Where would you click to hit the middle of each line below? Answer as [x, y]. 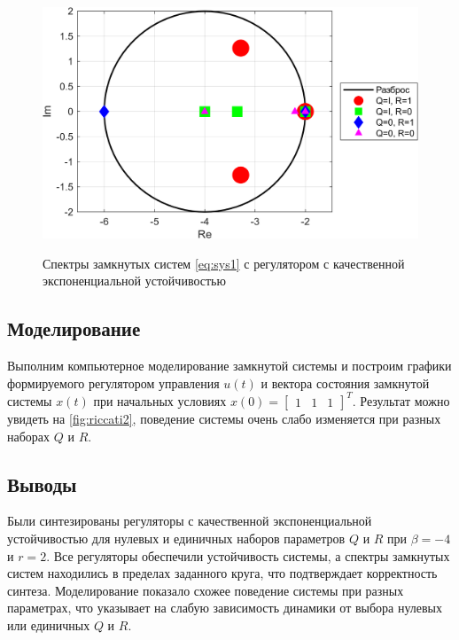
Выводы [42, 484]
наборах [29, 436]
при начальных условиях [160, 400]
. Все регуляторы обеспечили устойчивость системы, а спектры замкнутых [248, 555]
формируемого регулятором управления [113, 382]
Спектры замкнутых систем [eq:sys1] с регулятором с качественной [224, 263]
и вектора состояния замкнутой [345, 382]
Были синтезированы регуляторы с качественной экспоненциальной [190, 521]
